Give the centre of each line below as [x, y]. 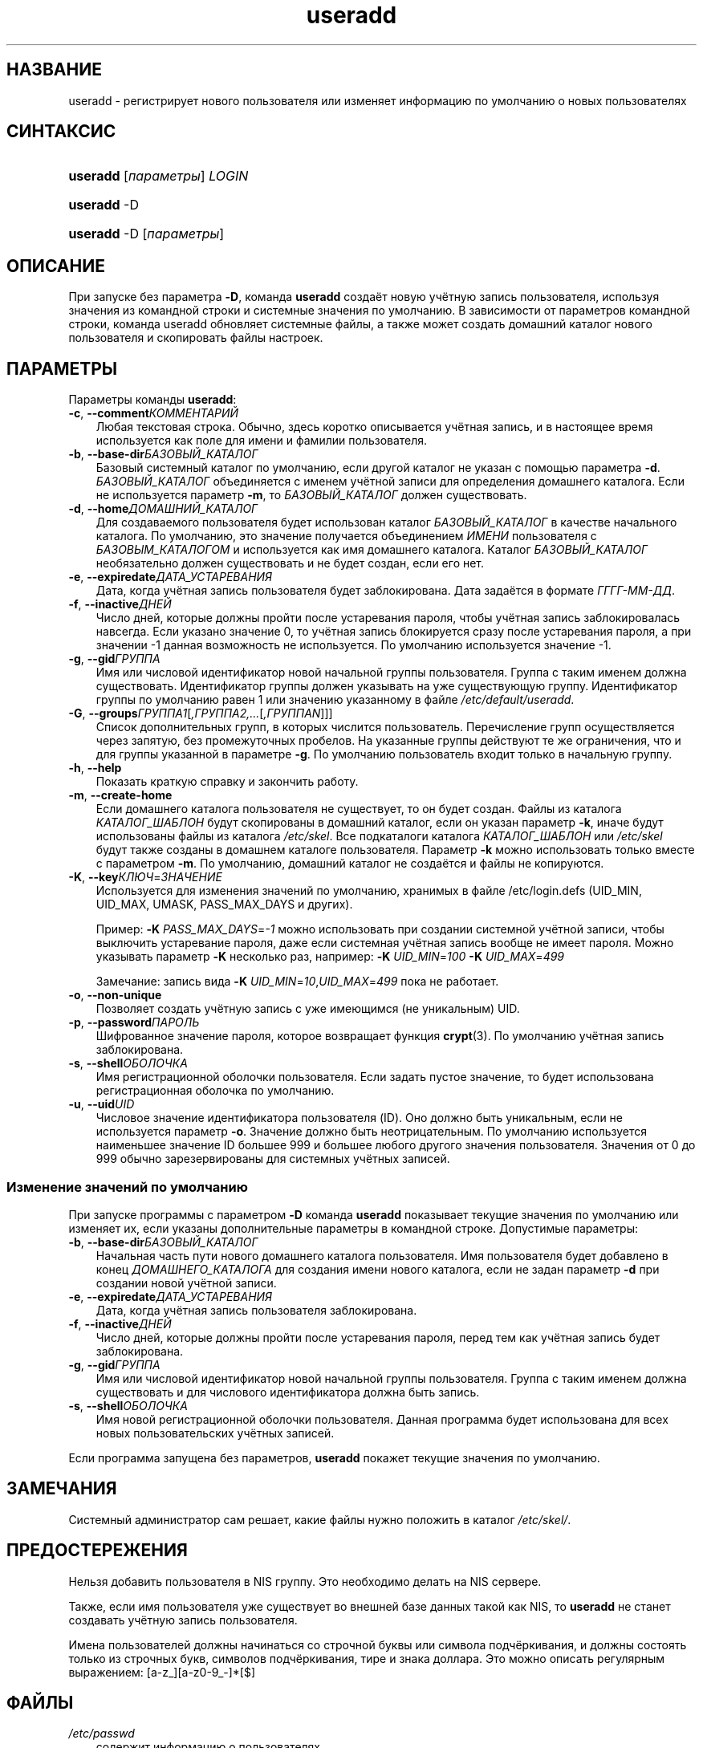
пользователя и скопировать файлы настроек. [196, 338]
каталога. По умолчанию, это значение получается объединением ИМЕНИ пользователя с [346, 536]
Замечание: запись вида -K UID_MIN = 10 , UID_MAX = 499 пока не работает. [297, 982]
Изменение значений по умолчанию [127, 1187]
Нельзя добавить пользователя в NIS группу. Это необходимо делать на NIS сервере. [305, 1581]
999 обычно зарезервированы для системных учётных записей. [273, 1159]
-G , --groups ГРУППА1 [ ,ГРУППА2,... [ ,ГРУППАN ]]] [201, 713]
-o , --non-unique [115, 995]
